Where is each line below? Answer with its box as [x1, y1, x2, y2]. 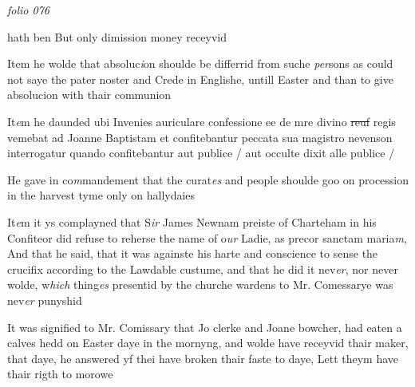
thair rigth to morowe [7, 365, 113, 382]
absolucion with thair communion [7, 86, 172, 103]
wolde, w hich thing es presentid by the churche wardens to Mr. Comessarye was [7, 276, 393, 293]
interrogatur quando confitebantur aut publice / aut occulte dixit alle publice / [7, 144, 395, 161]
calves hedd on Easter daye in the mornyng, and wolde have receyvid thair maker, [7, 334, 409, 351]
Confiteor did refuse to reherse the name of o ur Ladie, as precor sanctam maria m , [7, 229, 407, 246]
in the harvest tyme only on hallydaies [7, 187, 196, 203]
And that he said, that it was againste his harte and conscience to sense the [7, 245, 378, 262]
